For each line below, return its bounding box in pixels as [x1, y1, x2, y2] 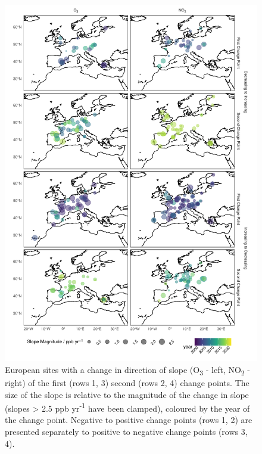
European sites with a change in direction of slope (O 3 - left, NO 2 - [5, 363, 250, 377]
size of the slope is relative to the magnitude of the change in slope [5, 388, 249, 400]
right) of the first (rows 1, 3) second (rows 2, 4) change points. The [5, 376, 249, 388]
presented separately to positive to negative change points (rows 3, [5, 425, 248, 438]
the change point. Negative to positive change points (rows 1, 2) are [5, 413, 252, 426]
